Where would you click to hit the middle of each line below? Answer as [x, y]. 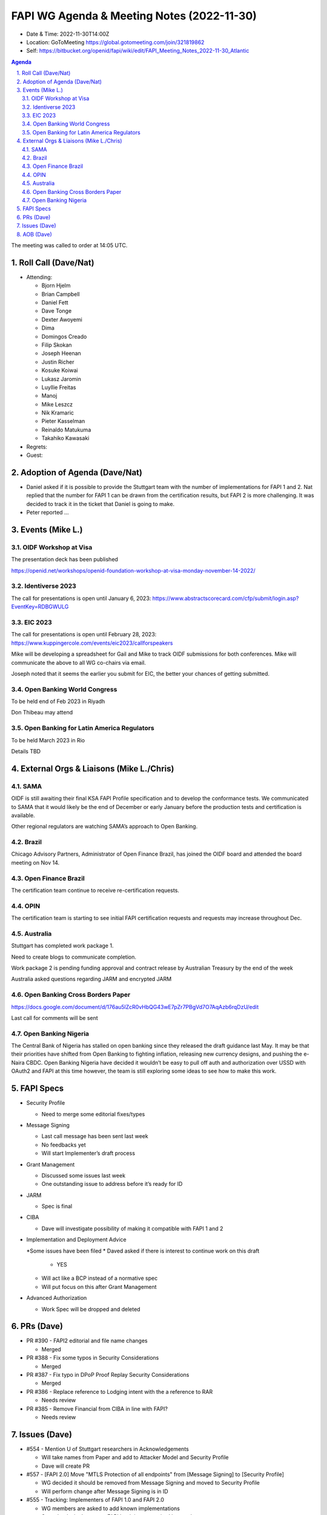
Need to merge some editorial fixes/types [93, 1114]
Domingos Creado [64, 336]
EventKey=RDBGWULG [40, 607]
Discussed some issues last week [84, 1175]
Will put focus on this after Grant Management [99, 1287]
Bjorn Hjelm [56, 285]
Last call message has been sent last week [95, 1136]
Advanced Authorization [57, 1298]
